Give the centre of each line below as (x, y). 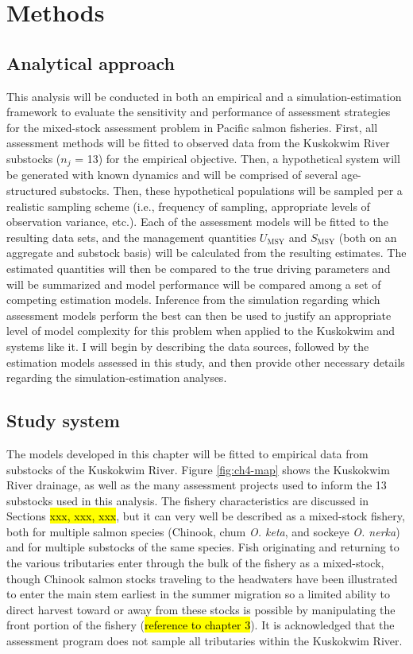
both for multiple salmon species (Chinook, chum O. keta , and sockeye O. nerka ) (203, 531)
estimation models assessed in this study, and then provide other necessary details (206, 362)
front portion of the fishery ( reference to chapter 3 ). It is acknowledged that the (201, 625)
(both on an (368, 237)
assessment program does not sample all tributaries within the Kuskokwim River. (205, 641)
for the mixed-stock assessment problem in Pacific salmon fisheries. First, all (192, 127)
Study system (63, 420)
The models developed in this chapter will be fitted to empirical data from (187, 453)
